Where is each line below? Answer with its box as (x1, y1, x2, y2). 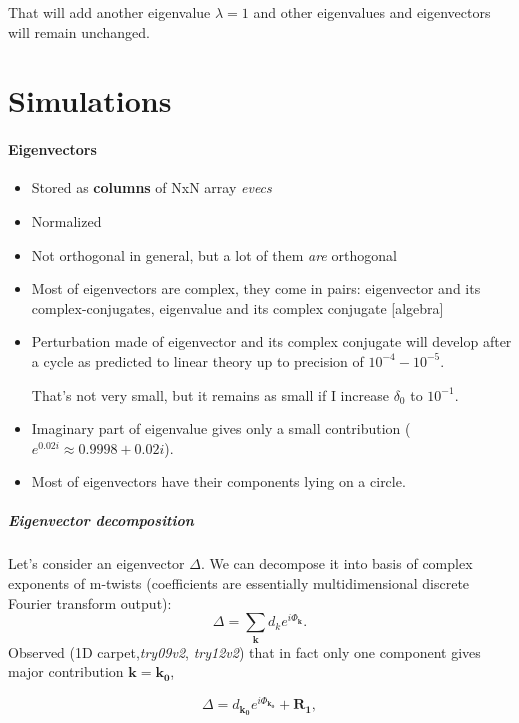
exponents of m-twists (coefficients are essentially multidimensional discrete (8, 573, 470, 594)
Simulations (8, 80, 172, 121)
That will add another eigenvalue (8, 2, 211, 22)
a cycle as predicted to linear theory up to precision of (31, 350, 364, 371)
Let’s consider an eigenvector (8, 553, 185, 574)
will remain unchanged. (8, 21, 151, 42)
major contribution (8, 661, 124, 682)
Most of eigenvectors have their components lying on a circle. (31, 471, 406, 492)
